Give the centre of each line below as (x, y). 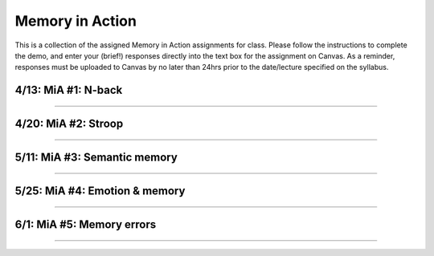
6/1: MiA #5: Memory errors (86, 225)
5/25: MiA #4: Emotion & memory (100, 191)
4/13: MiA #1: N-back (69, 90)
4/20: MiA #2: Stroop (69, 124)
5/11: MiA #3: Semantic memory (96, 158)
